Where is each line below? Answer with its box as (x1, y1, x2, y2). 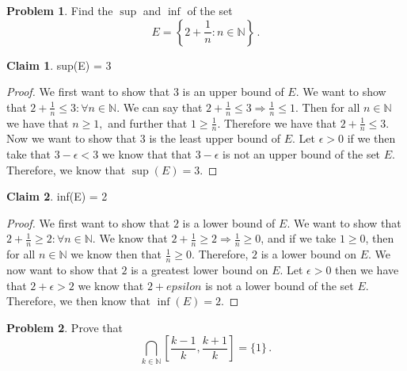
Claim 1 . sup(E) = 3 (6, 56, 112, 73)
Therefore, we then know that (6, 293, 151, 309)
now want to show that (6, 262, 118, 278)
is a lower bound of (182, 214, 276, 231)
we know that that (101, 146, 192, 163)
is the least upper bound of (149, 130, 280, 147)
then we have (335, 262, 399, 278)
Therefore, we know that (6, 161, 126, 178)
